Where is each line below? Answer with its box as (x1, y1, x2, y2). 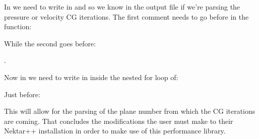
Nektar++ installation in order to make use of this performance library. (4, 125, 226, 136)
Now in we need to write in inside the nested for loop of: (4, 72, 178, 82)
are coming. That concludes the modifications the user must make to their (4, 115, 233, 126)
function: (4, 21, 32, 32)
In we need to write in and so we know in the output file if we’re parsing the (4, 2, 240, 12)
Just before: (4, 89, 40, 99)
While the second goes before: (4, 38, 96, 48)
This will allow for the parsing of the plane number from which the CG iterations (4, 106, 255, 116)
